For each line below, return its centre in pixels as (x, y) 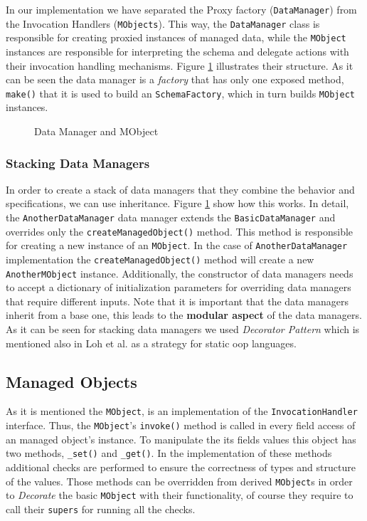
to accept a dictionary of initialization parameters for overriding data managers (179, 287)
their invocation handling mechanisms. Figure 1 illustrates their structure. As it (180, 65)
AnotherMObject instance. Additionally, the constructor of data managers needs (180, 273)
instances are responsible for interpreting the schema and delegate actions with (177, 51)
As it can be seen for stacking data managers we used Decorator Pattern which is (183, 329)
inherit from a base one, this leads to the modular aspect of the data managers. (184, 315)
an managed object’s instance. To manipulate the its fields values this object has (181, 439)
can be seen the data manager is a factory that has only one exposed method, (175, 79)
